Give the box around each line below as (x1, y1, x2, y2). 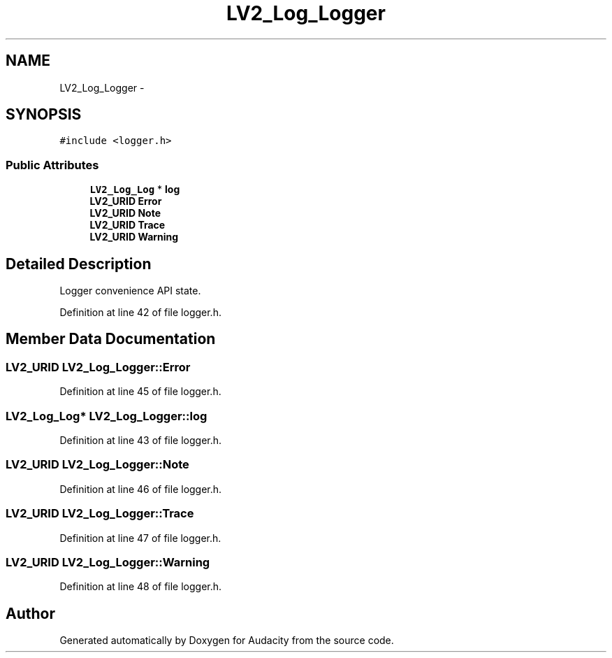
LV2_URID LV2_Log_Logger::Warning (6, 555, 210, 569)
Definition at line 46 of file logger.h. (59, 482, 222, 495)
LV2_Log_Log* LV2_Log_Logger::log (6, 408, 207, 423)
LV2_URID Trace (89, 219, 166, 231)
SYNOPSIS (6, 106, 82, 124)
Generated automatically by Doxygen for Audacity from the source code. (59, 634, 394, 647)
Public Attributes (6, 157, 99, 172)
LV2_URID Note (89, 207, 161, 220)
